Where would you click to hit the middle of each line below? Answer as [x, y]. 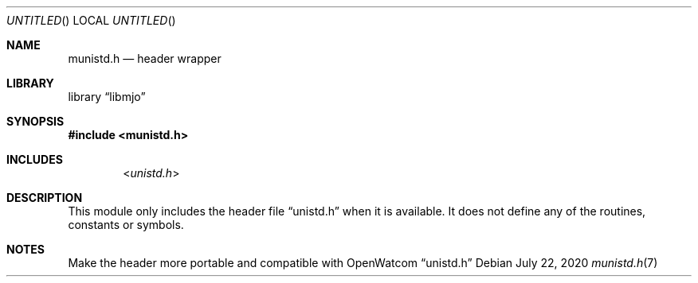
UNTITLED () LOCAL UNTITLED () [91, 20]
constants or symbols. [126, 225]
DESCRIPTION [45, 198]
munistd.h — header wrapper [145, 58]
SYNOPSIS [35, 121]
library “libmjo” [107, 97]
